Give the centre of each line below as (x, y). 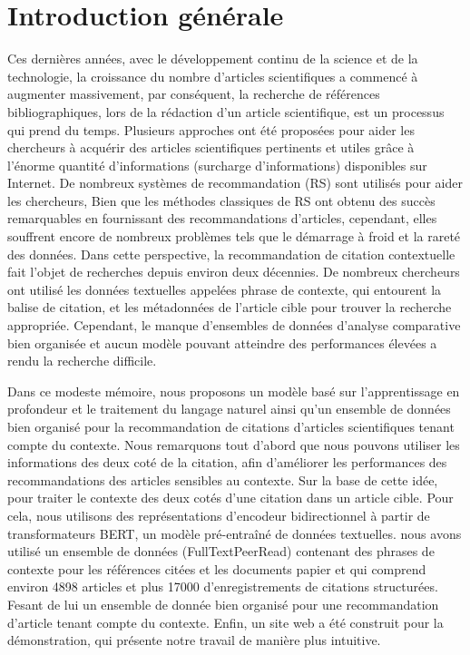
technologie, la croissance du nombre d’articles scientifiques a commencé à (213, 76)
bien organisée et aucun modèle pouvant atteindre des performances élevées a (222, 342)
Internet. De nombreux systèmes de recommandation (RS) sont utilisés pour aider (235, 183)
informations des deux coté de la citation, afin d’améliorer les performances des (227, 462)
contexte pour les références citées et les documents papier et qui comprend (217, 568)
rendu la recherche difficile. (82, 361)
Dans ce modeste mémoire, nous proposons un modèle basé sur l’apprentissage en (234, 391)
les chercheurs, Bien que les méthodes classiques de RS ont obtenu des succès (221, 200)
